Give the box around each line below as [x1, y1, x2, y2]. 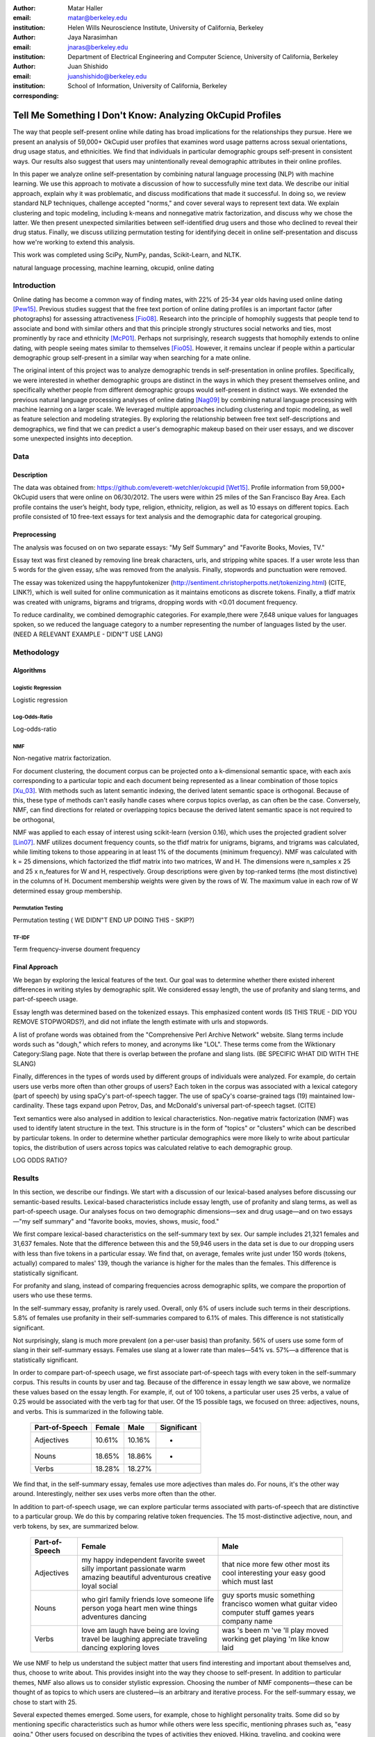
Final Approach [12, 963, 58, 971]
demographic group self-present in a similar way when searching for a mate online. [12, 353, 251, 361]
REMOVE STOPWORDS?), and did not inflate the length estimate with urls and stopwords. [12, 1018, 269, 1026]
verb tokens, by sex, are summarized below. [12, 1522, 139, 1530]
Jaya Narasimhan [67, 33, 118, 42]
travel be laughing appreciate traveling [81, 1633, 208, 1643]
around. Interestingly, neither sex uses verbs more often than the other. [12, 1490, 217, 1498]
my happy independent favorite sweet [81, 1555, 206, 1565]
